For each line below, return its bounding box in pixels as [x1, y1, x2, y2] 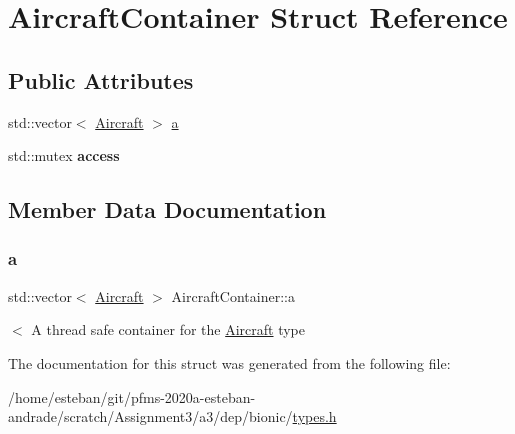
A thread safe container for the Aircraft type [31, 319, 306, 340]
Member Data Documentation [8, 194, 327, 225]
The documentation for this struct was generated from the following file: [8, 352, 451, 373]
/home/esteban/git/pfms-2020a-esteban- [8, 386, 256, 407]
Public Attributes [8, 64, 194, 95]
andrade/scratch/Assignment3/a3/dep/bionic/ [8, 406, 293, 427]
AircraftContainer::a [171, 285, 295, 306]
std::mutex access [8, 145, 120, 166]
